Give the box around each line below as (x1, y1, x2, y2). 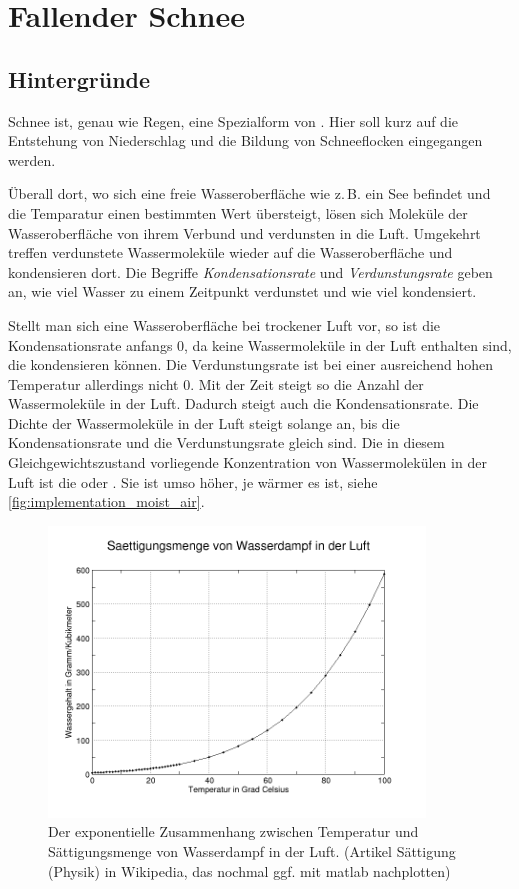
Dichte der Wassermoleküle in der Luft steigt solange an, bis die (8, 412, 400, 433)
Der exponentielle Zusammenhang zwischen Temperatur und (48, 821, 419, 842)
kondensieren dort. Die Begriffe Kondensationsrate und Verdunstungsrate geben (8, 261, 493, 282)
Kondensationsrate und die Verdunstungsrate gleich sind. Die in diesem (8, 432, 445, 453)
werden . (8, 149, 56, 170)
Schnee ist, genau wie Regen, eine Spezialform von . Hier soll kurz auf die (8, 110, 459, 131)
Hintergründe (8, 63, 151, 94)
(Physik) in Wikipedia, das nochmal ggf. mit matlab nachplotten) (48, 860, 451, 881)
